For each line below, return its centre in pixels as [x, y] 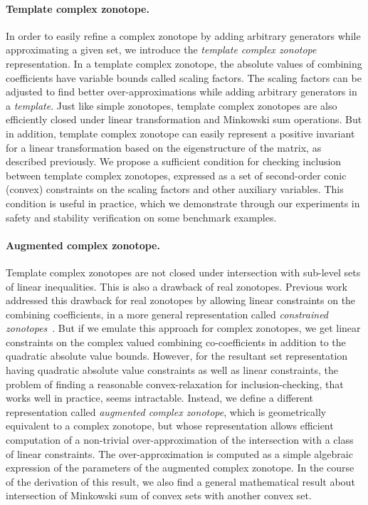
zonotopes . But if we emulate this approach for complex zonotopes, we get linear [183, 328]
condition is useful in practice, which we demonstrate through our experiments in [183, 203]
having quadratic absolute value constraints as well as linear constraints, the [172, 370]
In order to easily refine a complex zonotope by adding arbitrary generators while [183, 35]
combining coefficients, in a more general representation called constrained [167, 314]
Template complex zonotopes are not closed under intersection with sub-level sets [183, 272]
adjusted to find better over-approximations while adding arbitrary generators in [182, 92]
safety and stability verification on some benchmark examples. [141, 217]
